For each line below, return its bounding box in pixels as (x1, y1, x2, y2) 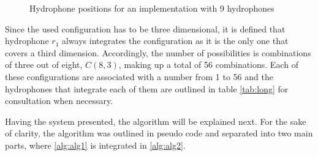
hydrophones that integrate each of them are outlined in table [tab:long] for (5, 82, 289, 95)
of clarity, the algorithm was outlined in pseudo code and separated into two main (5, 127, 313, 139)
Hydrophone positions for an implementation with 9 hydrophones (29, 2, 274, 14)
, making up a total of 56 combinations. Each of (118, 58, 298, 71)
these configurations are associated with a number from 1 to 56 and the (5, 70, 273, 83)
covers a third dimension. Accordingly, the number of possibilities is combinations (5, 46, 311, 59)
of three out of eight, (5, 58, 83, 71)
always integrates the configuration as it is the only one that (61, 34, 289, 47)
